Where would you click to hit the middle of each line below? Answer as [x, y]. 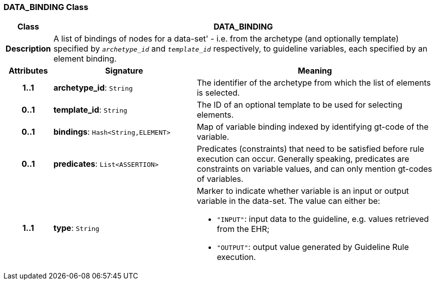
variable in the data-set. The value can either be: [288, 201]
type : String [76, 228]
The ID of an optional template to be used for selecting [299, 105]
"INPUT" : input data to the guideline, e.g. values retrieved [323, 219]
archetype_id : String [93, 88]
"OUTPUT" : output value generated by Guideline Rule [313, 247]
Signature [124, 71]
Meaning [315, 71]
